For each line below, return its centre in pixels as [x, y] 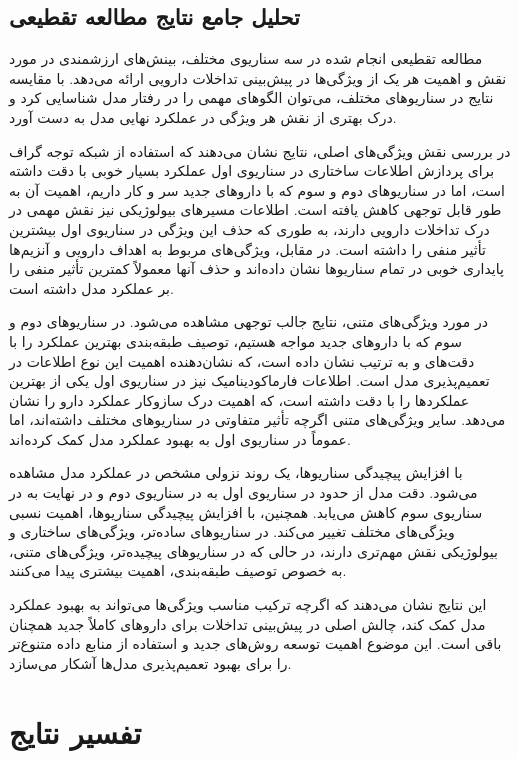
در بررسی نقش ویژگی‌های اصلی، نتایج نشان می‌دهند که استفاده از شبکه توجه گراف [260, 150]
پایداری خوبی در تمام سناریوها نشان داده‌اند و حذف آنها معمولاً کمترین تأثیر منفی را [256, 268]
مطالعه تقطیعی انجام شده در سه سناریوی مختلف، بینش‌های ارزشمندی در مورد [246, 58]
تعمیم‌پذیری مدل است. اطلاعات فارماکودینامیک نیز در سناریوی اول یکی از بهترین [249, 380]
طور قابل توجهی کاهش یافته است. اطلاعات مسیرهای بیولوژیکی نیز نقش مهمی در [255, 209]
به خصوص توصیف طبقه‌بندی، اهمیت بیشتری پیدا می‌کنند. [178, 570]
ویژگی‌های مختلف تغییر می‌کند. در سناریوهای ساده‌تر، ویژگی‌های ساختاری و [232, 531]
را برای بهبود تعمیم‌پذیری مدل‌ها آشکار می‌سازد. [150, 662]
